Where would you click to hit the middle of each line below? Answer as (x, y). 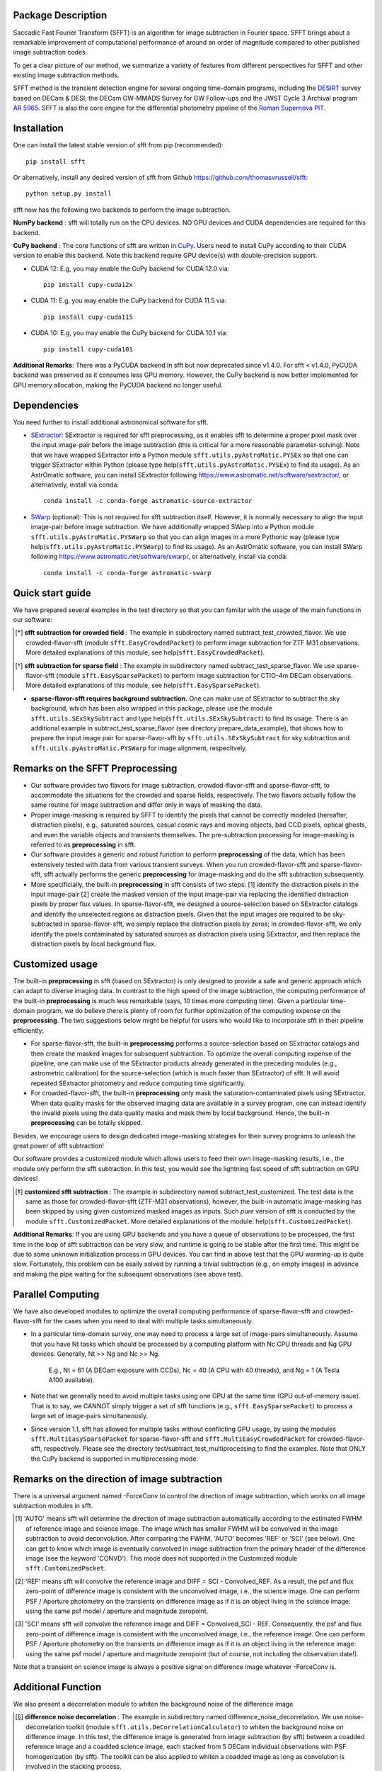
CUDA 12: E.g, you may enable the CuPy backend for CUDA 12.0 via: (130, 268)
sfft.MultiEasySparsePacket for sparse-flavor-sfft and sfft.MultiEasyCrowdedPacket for (173, 1439)
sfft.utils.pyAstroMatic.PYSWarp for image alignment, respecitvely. (139, 748)
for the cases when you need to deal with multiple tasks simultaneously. (149, 1321)
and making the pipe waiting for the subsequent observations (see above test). (128, 1274)
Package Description (60, 15)
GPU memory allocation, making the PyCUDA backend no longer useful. (118, 385)
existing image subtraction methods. (66, 75)
